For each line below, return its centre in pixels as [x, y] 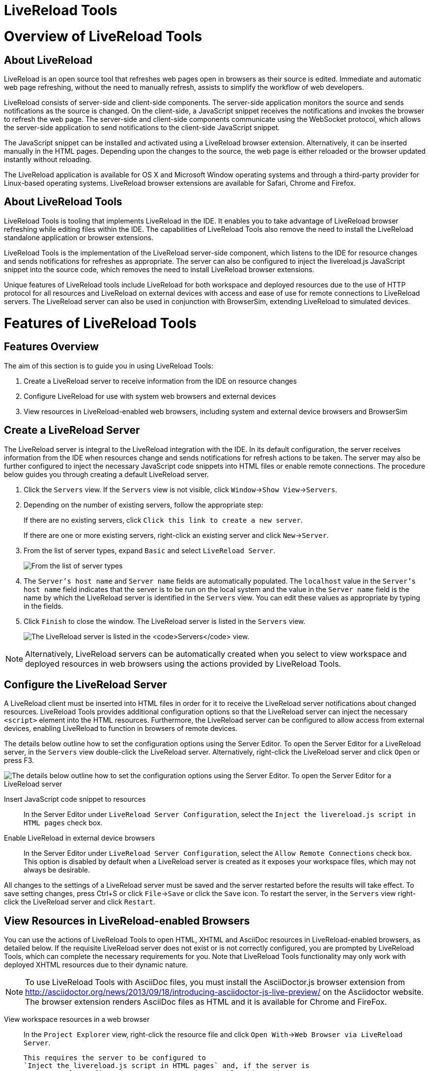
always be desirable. [57, 870]
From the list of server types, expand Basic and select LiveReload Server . [150, 550]
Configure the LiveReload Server [86, 684]
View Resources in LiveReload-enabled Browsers [127, 921]
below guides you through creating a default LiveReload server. [106, 474]
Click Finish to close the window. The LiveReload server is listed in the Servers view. [165, 621]
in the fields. [43, 606]
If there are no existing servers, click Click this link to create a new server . [163, 520]
